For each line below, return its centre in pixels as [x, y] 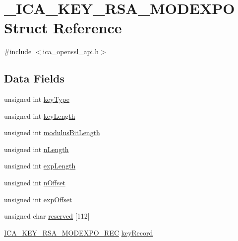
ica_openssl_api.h [71, 51]
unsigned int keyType [37, 99]
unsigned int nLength [36, 149]
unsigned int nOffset [35, 183]
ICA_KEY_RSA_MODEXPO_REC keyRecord [79, 232]
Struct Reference [63, 28]
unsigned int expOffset [38, 199]
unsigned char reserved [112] [47, 216]
